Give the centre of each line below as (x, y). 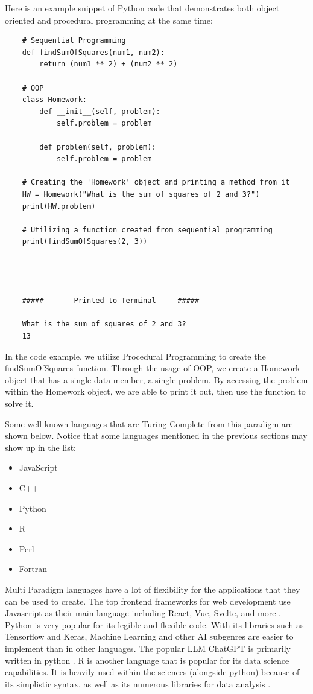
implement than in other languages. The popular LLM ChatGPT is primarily (148, 648)
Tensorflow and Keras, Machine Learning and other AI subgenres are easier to (149, 636)
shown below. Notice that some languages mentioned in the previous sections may (156, 435)
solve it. (19, 403)
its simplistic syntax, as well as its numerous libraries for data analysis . (138, 683)
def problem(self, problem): (98, 147)
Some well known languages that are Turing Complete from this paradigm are (149, 423)
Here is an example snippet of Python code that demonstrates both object (142, 8)
